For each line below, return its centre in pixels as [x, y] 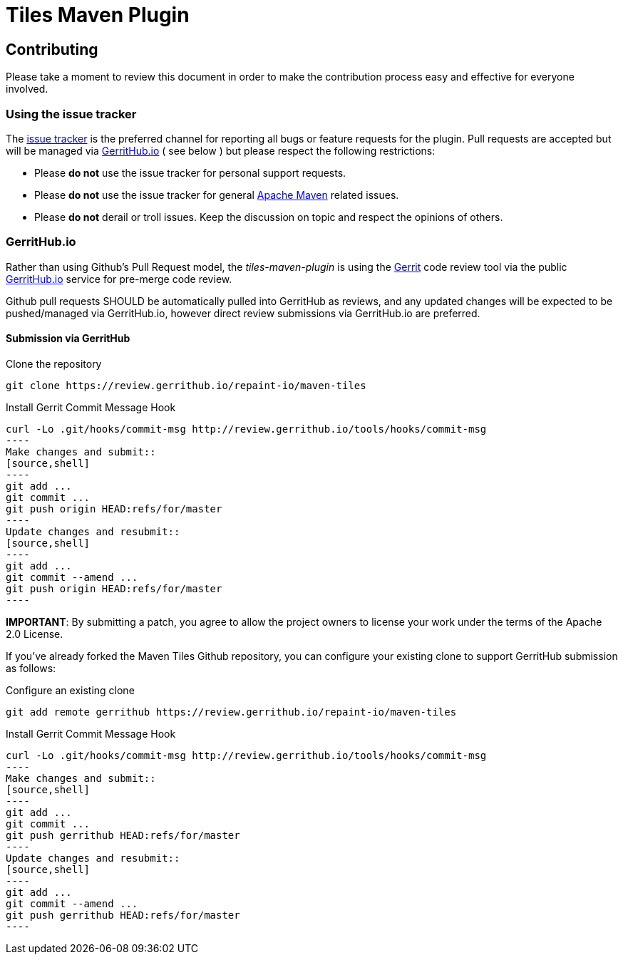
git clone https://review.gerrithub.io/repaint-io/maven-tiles [186, 385]
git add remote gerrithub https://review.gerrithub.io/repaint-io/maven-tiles [231, 712]
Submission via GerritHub [68, 339]
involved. [27, 89]
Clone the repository [54, 363]
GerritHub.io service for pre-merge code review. [119, 279]
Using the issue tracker [71, 114]
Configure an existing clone [70, 690]
